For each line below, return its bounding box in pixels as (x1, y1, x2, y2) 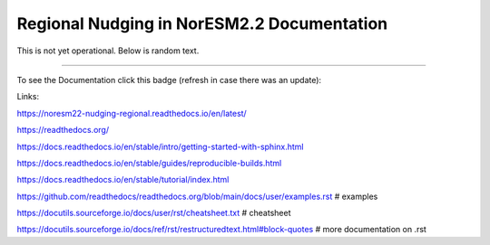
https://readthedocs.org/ (16, 125, 109, 136)
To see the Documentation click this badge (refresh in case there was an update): (16, 74, 322, 85)
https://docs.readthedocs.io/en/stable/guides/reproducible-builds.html (16, 157, 282, 168)
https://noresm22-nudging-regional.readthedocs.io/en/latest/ (16, 108, 247, 118)
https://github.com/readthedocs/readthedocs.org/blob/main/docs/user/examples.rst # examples (16, 191, 378, 202)
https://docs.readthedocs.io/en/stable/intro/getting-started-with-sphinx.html (16, 141, 304, 152)
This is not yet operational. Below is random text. (16, 45, 200, 56)
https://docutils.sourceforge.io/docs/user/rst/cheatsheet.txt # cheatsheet (16, 208, 291, 219)
